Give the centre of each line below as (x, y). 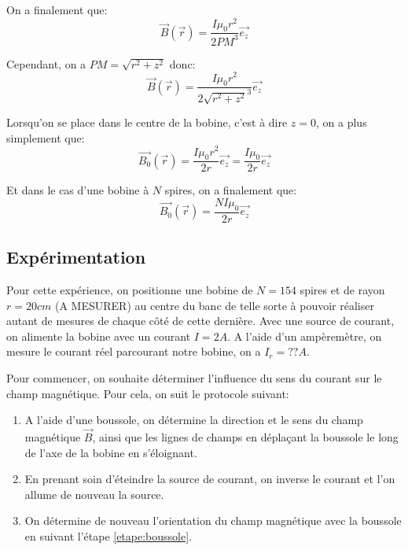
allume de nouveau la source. (94, 494)
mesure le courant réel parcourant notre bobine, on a (134, 351)
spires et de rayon (342, 289)
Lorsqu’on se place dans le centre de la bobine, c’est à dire (147, 122)
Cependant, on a (46, 63)
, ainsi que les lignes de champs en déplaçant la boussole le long (245, 436)
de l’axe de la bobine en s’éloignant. (111, 452)
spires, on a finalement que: (231, 190)
